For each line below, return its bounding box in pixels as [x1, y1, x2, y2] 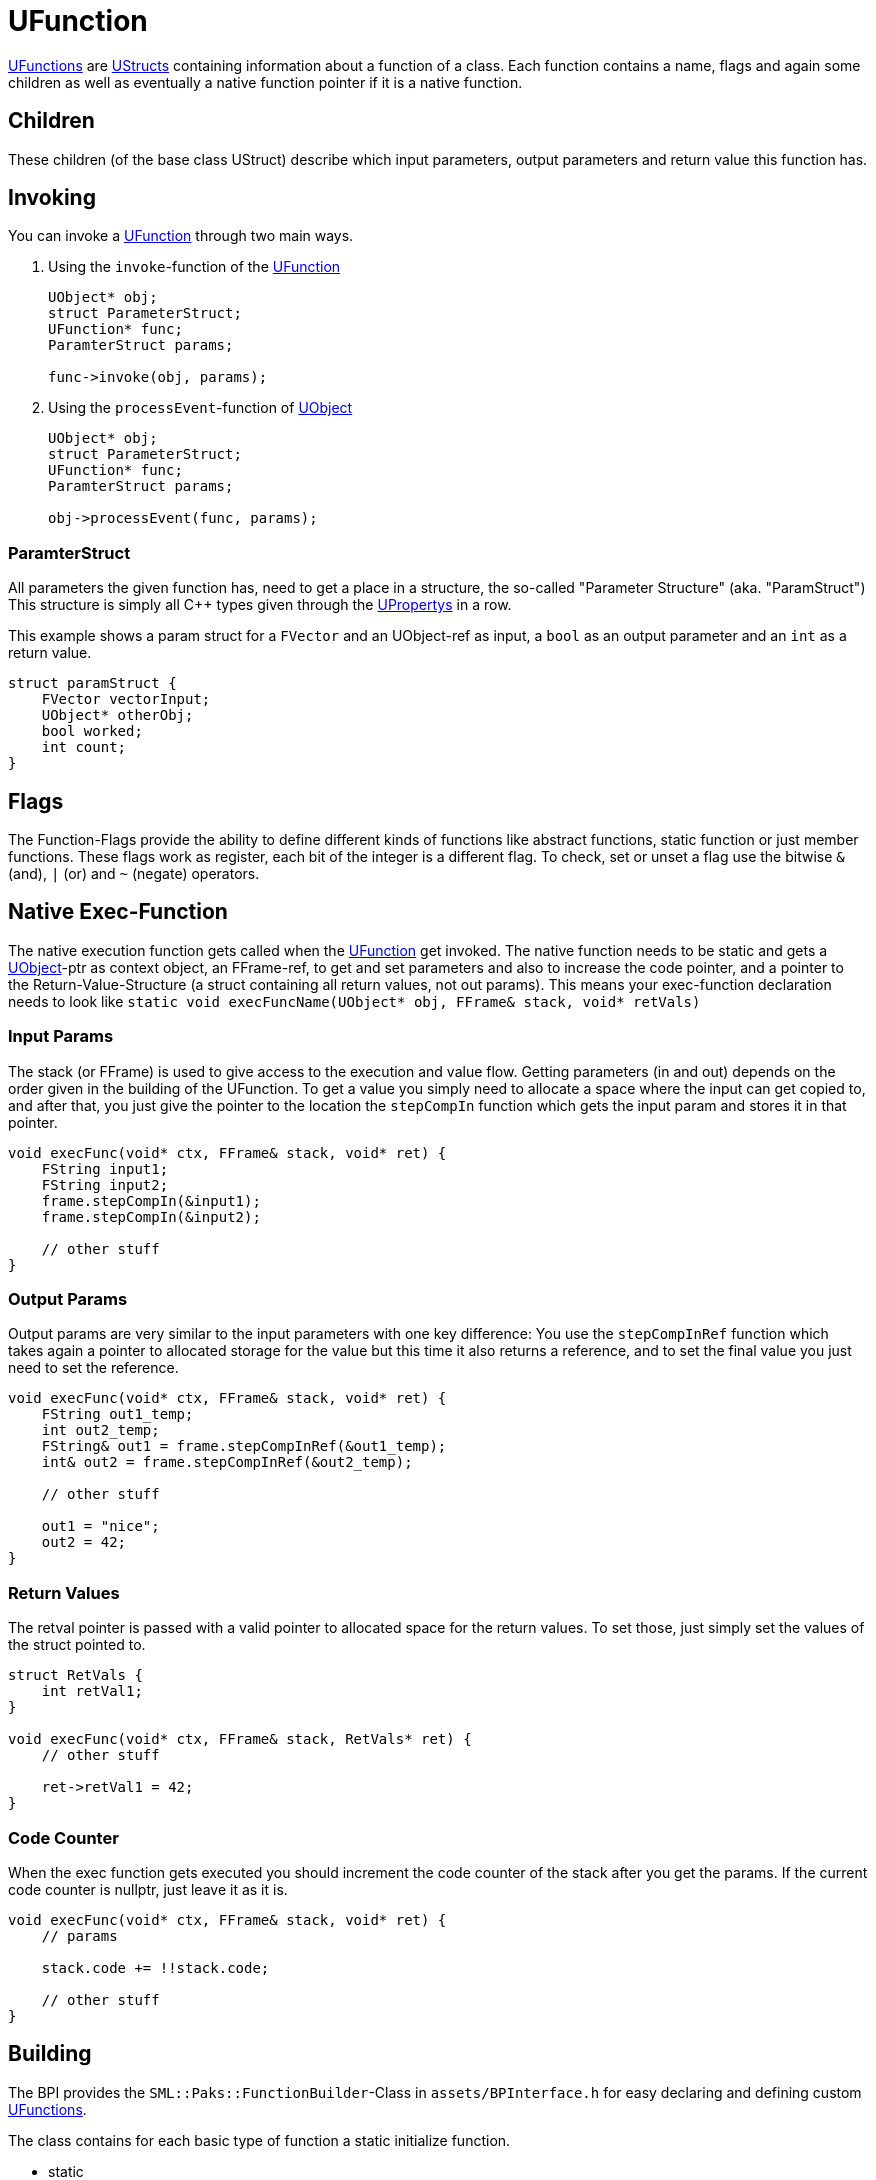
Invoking [8, 185, 96, 211]
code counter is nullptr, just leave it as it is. [8, 1880, 288, 1898]
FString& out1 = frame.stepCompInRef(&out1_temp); [41, 1438, 447, 1455]
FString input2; [41, 1176, 169, 1193]
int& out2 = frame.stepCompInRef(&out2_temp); [41, 1454, 413, 1471]
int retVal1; [41, 1683, 143, 1700]
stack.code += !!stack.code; [41, 1959, 270, 1976]
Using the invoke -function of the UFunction [48, 258, 341, 276]
